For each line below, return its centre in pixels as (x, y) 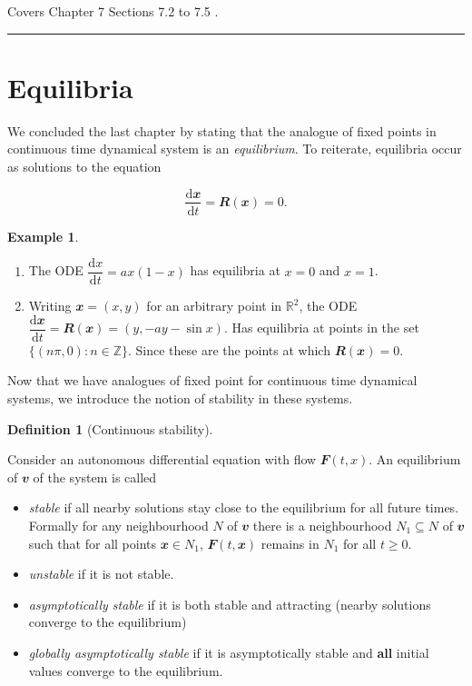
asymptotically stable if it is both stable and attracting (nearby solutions (230, 604)
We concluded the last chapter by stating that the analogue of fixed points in (222, 130)
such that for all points (93, 543)
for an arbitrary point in (214, 306)
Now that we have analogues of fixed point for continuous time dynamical (212, 380)
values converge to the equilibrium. (126, 670)
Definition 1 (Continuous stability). (110, 428)
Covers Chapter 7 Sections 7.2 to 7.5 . (113, 11)
